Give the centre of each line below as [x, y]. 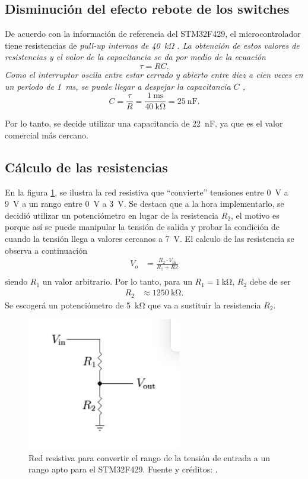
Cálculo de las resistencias [86, 167]
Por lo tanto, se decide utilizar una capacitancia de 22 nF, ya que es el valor [144, 123]
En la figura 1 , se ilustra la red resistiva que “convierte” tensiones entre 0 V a [147, 192]
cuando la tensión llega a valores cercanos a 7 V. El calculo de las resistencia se [150, 238]
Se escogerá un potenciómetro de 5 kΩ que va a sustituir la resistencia [133, 305]
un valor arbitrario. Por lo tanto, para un [117, 281]
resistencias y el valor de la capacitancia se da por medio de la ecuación [135, 57]
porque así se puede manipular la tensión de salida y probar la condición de [142, 227]
